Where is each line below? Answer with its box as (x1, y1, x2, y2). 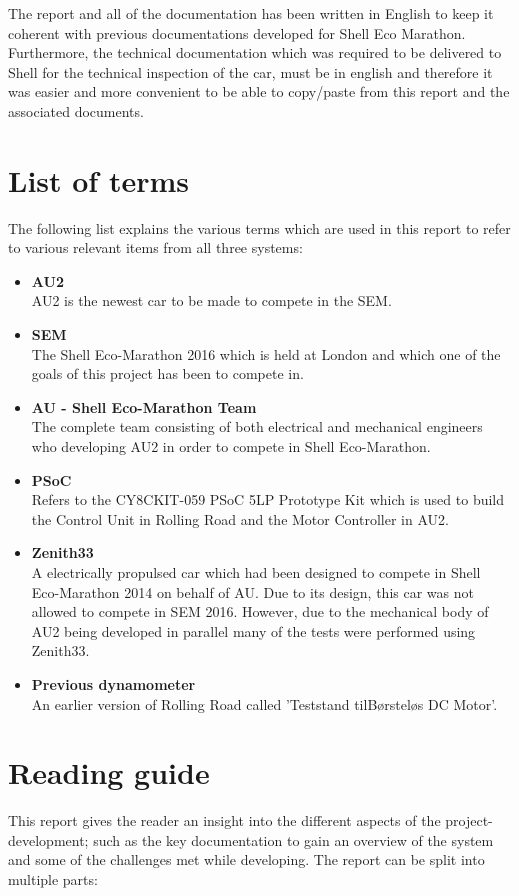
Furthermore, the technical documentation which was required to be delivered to (8, 42, 502, 63)
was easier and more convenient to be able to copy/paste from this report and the (8, 81, 510, 102)
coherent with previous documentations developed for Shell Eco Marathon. (8, 22, 466, 43)
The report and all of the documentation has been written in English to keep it (8, 3, 494, 23)
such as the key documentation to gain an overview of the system (93, 829, 494, 850)
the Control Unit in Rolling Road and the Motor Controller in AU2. (31, 508, 449, 529)
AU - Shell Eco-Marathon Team (31, 396, 257, 417)
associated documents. (8, 100, 144, 121)
